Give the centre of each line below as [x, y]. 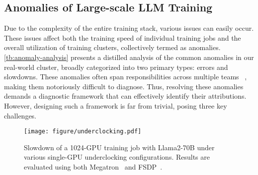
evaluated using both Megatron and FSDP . [93, 166]
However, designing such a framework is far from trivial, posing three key [116, 105]
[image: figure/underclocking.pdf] [83, 132]
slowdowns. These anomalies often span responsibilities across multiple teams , [126, 77]
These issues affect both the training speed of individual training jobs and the [123, 37]
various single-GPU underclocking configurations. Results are [117, 157]
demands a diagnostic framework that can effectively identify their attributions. [125, 96]
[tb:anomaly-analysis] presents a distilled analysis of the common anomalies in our [129, 57]
